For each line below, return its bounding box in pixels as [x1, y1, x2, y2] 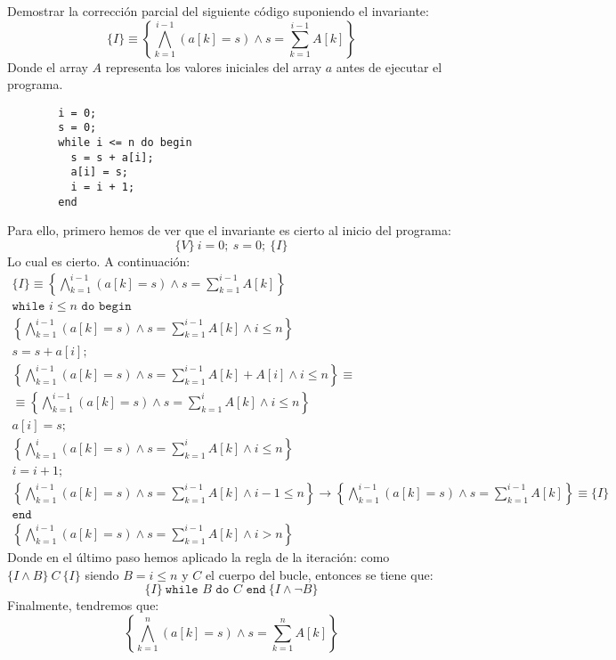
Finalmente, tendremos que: [7, 596, 159, 615]
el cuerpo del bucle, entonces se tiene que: [205, 565, 434, 583]
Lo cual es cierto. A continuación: [7, 251, 190, 270]
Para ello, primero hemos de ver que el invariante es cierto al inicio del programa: [7, 221, 451, 240]
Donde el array [7, 57, 88, 76]
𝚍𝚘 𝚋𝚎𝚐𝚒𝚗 [81, 299, 132, 313]
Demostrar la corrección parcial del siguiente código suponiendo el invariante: [7, 2, 429, 20]
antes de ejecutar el [336, 57, 442, 76]
